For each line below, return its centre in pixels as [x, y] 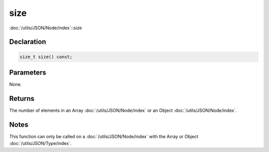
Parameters [28, 72]
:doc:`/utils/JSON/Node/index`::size [46, 28]
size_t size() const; [46, 57]
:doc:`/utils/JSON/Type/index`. [40, 144]
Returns [22, 99]
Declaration [28, 42]
